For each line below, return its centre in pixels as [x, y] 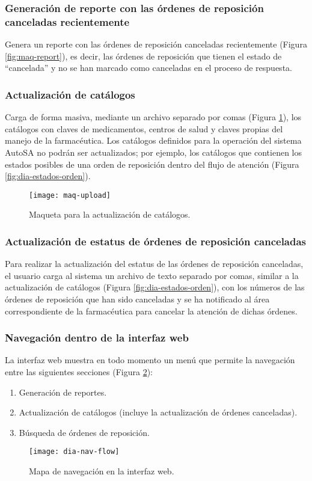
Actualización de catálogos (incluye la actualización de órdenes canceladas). [158, 412]
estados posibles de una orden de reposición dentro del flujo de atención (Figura [152, 164]
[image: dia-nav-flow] [74, 452]
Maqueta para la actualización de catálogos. [110, 214]
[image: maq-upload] [70, 195]
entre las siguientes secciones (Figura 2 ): [79, 371]
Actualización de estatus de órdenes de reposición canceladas [156, 241]
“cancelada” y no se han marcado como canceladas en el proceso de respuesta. [148, 68]
